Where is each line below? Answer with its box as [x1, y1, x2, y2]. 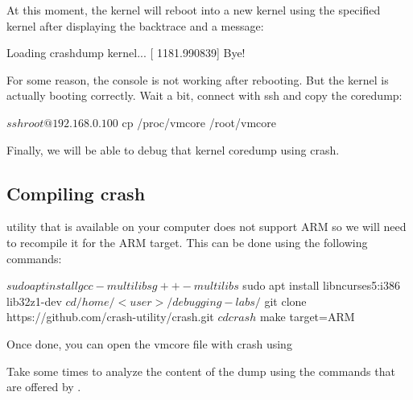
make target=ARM [259, 308, 355, 325]
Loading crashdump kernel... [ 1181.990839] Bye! [6, 44, 246, 61]
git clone [264, 292, 307, 309]
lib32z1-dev [6, 292, 62, 309]
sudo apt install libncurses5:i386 [242, 277, 400, 294]
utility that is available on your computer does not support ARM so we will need [6, 218, 407, 235]
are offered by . [6, 378, 81, 395]
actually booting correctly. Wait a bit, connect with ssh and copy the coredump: [6, 87, 403, 104]
